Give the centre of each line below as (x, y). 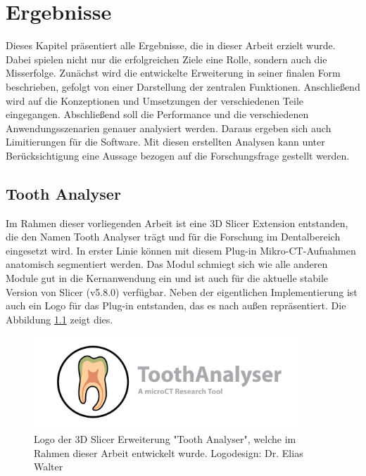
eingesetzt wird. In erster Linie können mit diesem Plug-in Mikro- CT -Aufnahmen (181, 250)
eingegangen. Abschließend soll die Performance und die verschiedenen (157, 114)
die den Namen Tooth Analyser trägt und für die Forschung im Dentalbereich (173, 237)
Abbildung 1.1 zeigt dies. (59, 319)
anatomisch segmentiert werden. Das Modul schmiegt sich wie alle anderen (167, 264)
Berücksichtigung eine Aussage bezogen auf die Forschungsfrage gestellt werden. (178, 155)
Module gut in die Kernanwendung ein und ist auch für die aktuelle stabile (167, 278)
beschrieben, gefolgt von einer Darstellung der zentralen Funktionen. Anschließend (183, 86)
